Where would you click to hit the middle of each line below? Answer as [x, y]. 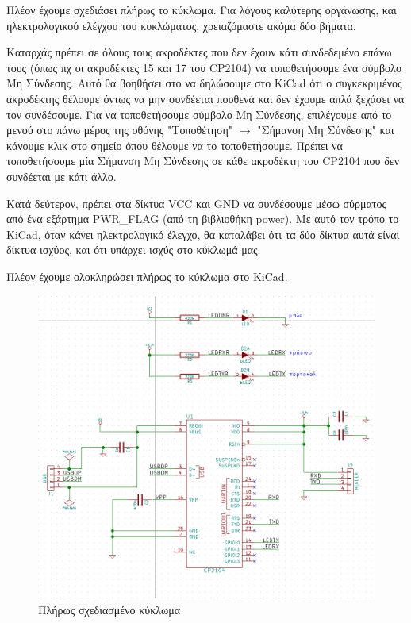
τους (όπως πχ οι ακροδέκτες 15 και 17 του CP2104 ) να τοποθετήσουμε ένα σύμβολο [204, 67]
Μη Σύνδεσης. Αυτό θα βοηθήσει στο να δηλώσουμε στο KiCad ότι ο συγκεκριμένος [204, 83]
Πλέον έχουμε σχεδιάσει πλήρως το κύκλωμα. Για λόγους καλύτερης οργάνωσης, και [202, 10]
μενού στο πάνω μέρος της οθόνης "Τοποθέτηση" [120, 130]
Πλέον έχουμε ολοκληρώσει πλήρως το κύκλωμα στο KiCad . [147, 276]
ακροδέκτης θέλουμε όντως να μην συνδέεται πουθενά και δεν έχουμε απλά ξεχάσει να [205, 98]
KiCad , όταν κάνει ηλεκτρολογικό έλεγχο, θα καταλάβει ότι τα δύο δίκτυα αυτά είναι [203, 234]
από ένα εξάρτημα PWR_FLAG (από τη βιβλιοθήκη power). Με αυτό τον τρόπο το [203, 219]
